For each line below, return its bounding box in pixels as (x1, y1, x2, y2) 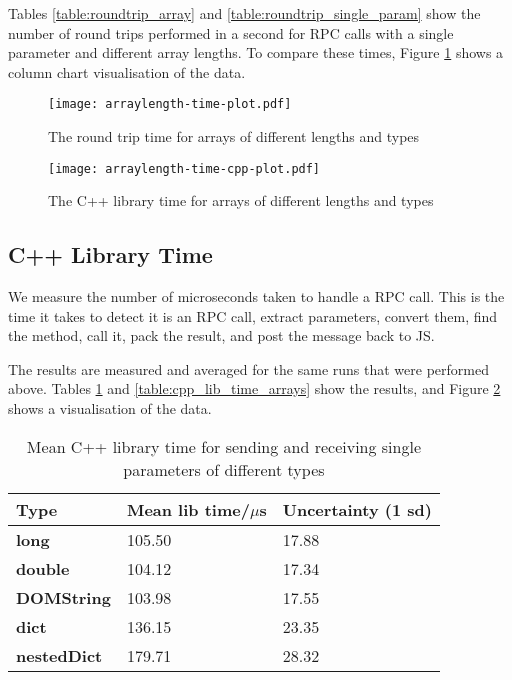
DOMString (16, 585, 111, 609)
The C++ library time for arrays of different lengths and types (48, 190, 434, 211)
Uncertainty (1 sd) (282, 497, 432, 521)
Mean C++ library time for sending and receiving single (26, 434, 422, 458)
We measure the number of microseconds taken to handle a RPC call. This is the (8, 286, 505, 307)
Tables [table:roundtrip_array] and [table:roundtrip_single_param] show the (8, 3, 481, 23)
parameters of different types (123, 457, 325, 481)
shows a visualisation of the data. (8, 398, 212, 419)
